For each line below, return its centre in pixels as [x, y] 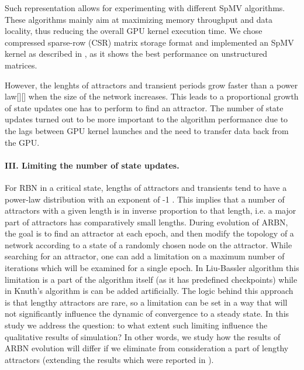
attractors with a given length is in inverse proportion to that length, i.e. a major [151, 210]
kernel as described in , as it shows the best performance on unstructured [136, 54]
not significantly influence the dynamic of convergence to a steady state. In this [147, 314]
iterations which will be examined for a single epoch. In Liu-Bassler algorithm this [152, 268]
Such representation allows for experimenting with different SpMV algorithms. [145, 8]
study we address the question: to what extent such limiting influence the [136, 325]
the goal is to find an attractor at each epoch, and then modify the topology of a [149, 233]
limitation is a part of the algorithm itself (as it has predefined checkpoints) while [151, 279]
